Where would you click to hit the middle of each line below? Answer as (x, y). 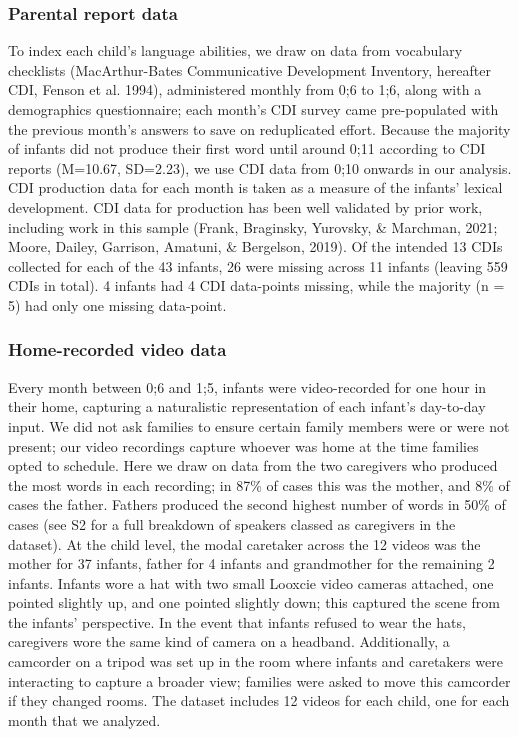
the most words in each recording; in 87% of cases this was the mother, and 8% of (259, 484)
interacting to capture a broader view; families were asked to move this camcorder (259, 680)
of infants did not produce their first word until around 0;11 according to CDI (247, 148)
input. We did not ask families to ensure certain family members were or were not (259, 425)
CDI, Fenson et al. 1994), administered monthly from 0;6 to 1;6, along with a (245, 89)
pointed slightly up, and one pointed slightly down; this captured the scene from (254, 602)
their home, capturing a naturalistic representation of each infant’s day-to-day (247, 406)
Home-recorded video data (117, 349)
